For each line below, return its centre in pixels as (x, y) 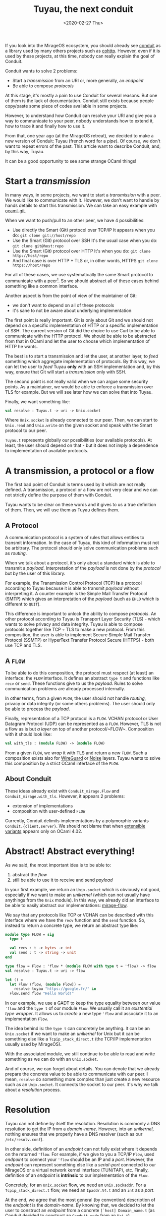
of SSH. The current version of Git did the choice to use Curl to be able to (80, 330)
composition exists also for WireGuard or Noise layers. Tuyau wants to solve (83, 758)
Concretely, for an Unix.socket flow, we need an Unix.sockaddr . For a (76, 1185)
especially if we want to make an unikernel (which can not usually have (78, 895)
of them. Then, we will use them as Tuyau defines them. (62, 510)
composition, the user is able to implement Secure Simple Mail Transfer (78, 635)
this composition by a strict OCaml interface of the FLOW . (62, 763)
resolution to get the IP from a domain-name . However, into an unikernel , (80, 1129)
